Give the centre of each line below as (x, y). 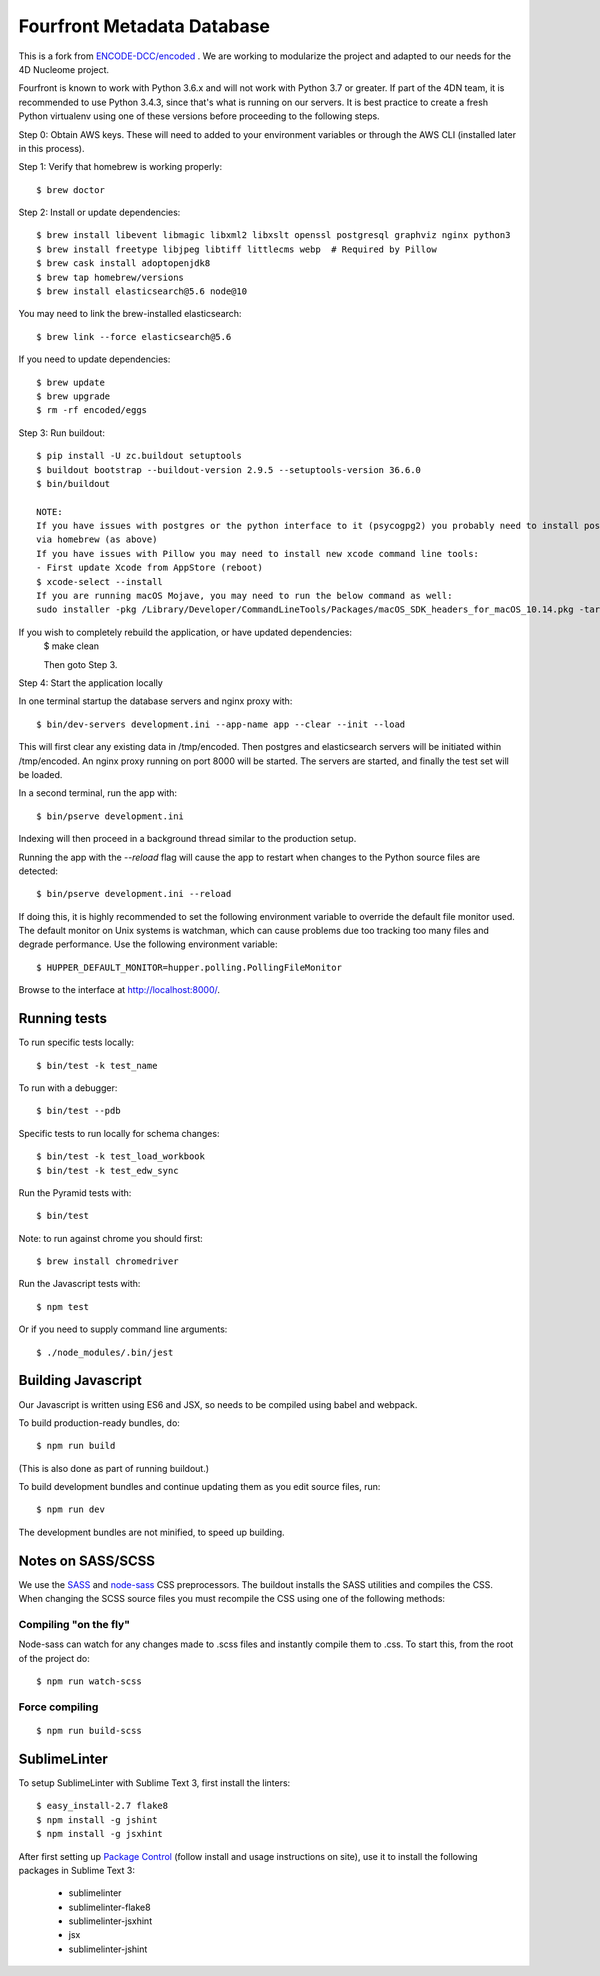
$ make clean (71, 646)
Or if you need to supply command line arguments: (123, 1329)
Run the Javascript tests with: (79, 1284)
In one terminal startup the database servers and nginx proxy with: (155, 701)
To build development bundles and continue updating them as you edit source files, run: (199, 1487)
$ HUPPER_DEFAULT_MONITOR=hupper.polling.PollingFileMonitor (189, 967)
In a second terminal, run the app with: (98, 793)
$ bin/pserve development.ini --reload (134, 894)
